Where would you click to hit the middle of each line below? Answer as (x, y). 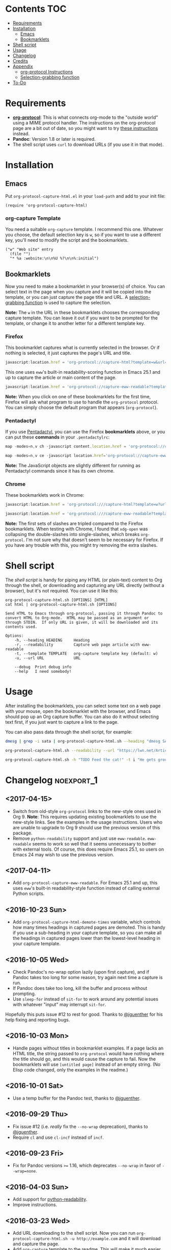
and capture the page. (36, 1244)
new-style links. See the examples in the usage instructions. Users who (88, 822)
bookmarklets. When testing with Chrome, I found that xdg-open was (77, 529)
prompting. (24, 994)
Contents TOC (36, 9)
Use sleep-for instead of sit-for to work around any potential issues (85, 999)
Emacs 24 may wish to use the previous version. (63, 854)
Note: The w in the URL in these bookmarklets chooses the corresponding (82, 312)
